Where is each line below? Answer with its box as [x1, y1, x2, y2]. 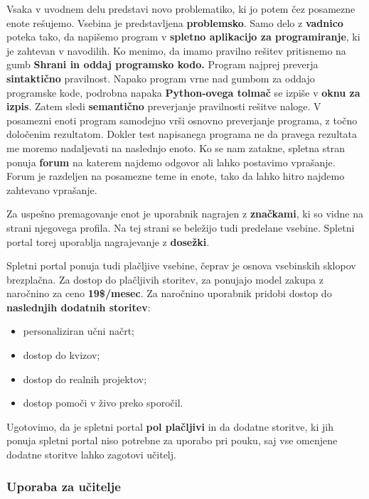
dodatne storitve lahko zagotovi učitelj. [6, 447, 176, 462]
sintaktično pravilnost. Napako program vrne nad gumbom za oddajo [6, 70, 315, 85]
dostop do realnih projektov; [23, 371, 147, 386]
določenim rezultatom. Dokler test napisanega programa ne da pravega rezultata [6, 127, 357, 141]
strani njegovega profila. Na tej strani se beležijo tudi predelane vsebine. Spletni [6, 220, 355, 235]
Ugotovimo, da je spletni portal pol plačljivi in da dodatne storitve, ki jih [6, 419, 333, 434]
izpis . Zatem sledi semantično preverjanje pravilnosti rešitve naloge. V [6, 99, 321, 114]
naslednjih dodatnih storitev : [6, 299, 151, 314]
